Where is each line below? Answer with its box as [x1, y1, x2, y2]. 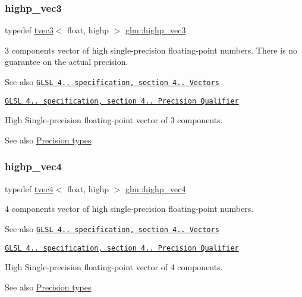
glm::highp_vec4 [125, 182, 186, 195]
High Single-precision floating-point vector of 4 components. [5, 261, 223, 273]
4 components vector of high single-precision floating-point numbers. [5, 202, 254, 215]
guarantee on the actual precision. [5, 55, 128, 68]
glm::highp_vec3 [125, 24, 186, 36]
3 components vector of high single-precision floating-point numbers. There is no [5, 43, 298, 56]
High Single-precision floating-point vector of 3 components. [5, 114, 223, 126]
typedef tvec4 [5, 182, 54, 195]
